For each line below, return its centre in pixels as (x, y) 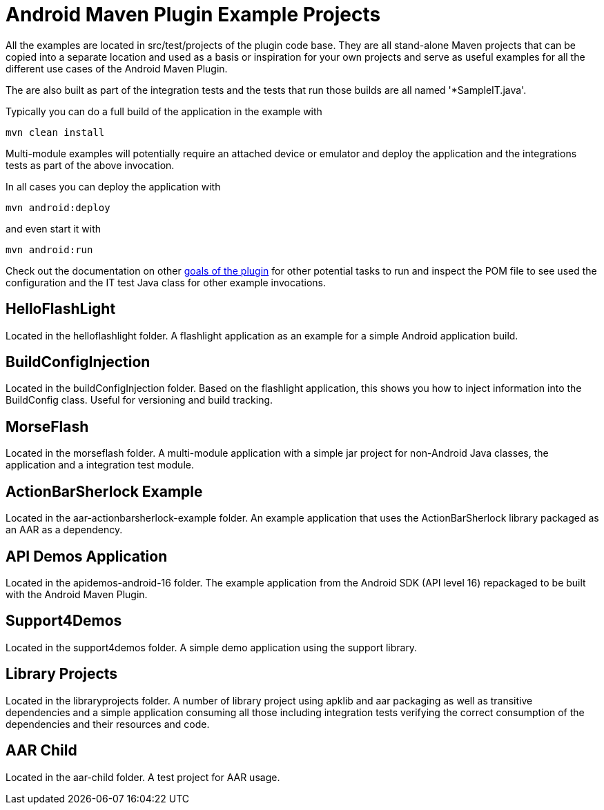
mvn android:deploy (58, 207)
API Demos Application (87, 556)
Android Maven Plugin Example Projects (193, 14)
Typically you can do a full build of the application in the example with (164, 111)
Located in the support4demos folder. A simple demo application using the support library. (212, 647)
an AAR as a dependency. (64, 530)
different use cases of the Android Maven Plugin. (117, 68)
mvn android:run (49, 249)
